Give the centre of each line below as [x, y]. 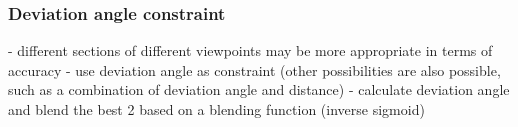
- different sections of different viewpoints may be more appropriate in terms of [250, 50]
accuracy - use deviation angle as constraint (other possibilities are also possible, [254, 69]
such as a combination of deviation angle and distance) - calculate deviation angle [259, 89]
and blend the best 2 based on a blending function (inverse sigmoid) [216, 109]
